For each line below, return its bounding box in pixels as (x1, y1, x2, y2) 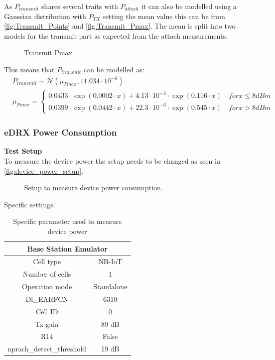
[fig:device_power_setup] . (4, 165, 84, 176)
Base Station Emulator (27, 243, 108, 254)
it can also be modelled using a (141, 1, 237, 11)
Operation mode (22, 281, 72, 292)
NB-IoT (98, 256, 122, 267)
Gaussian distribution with (4, 11, 86, 21)
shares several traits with (41, 1, 118, 11)
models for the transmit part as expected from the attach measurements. (4, 30, 228, 41)
